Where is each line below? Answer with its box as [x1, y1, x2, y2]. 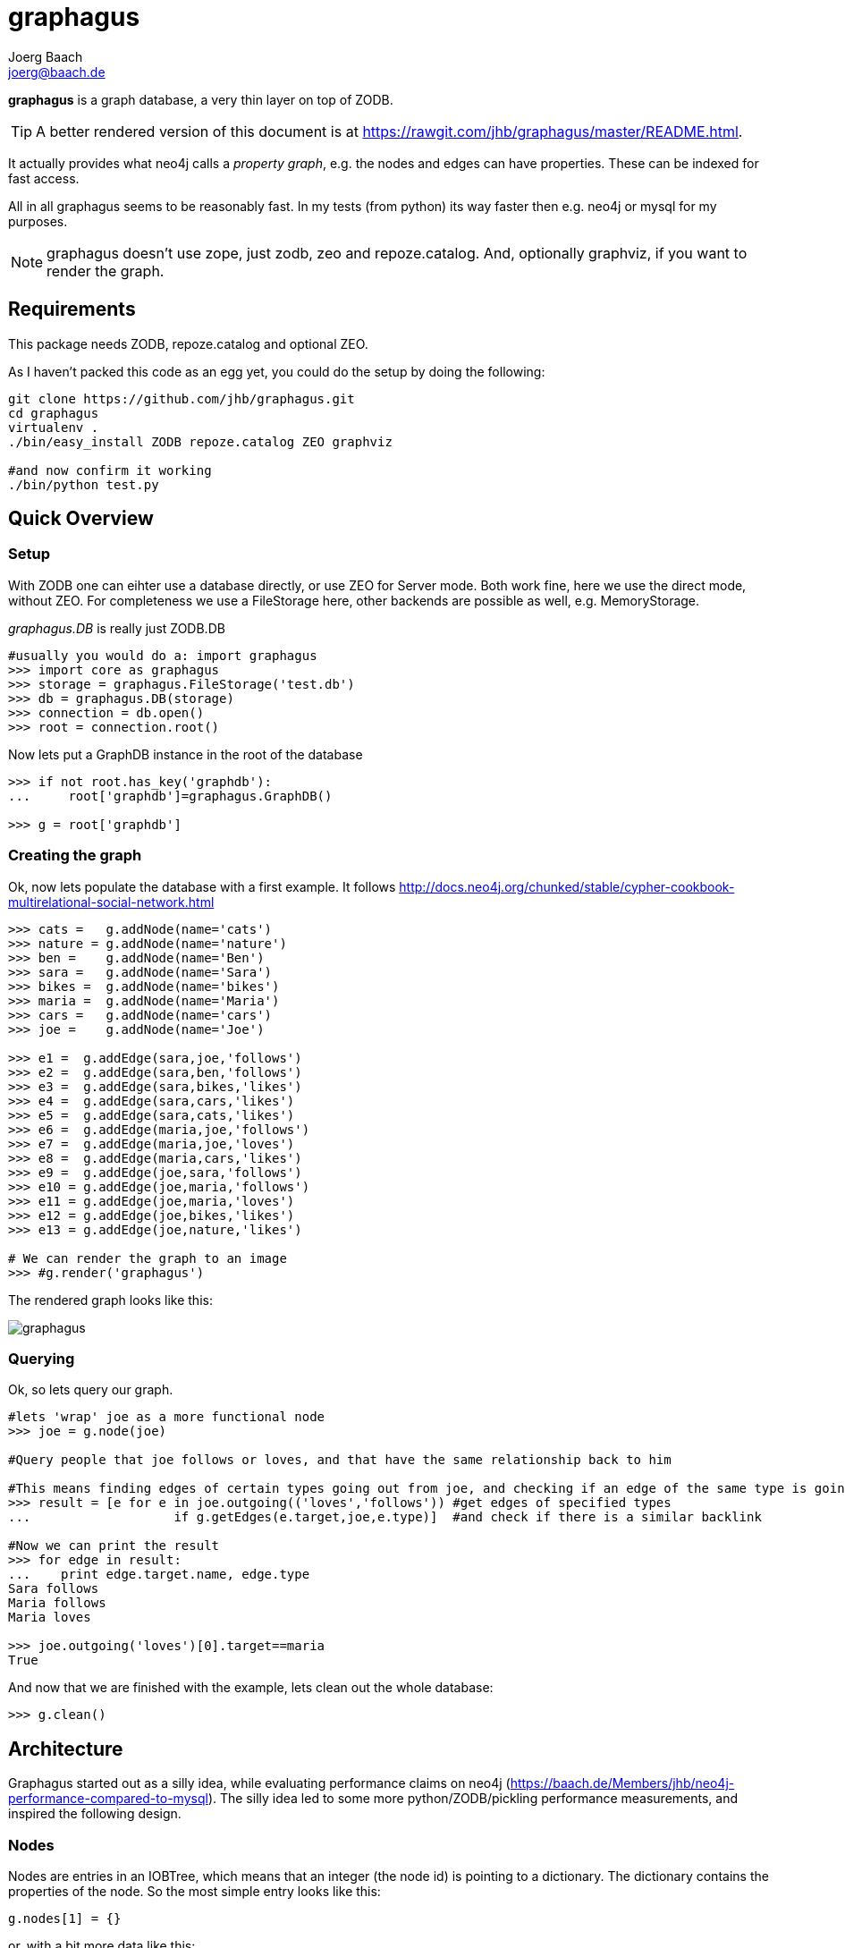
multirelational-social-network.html [8, 894, 215, 910]
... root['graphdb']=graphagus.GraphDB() [8, 788, 333, 803]
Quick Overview [8, 507, 154, 530]
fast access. [8, 170, 80, 186]
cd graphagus [8, 405, 99, 420]
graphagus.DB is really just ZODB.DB [8, 620, 225, 636]
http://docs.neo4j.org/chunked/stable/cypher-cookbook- [399, 878, 735, 894]
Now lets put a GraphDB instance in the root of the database [8, 746, 363, 762]
